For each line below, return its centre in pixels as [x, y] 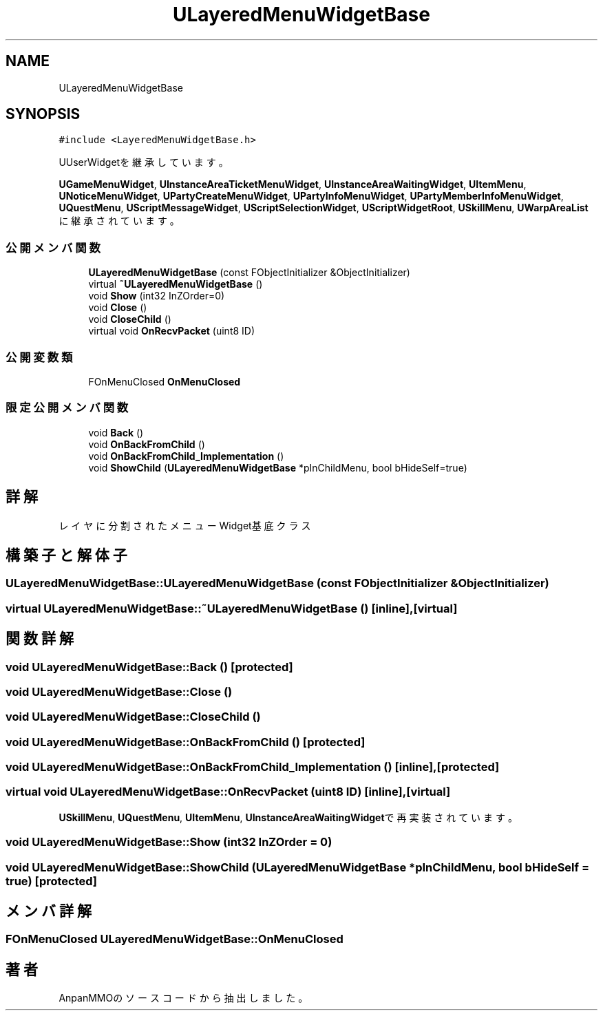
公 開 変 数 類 [39, 357]
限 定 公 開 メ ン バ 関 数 [67, 408]
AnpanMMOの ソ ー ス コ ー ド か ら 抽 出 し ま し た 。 [183, 998]
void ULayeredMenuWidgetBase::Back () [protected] [149, 667]
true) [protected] [52, 881]
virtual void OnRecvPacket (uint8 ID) [172, 331]
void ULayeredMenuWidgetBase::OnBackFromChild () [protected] [186, 742]
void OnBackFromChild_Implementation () [186, 456]
